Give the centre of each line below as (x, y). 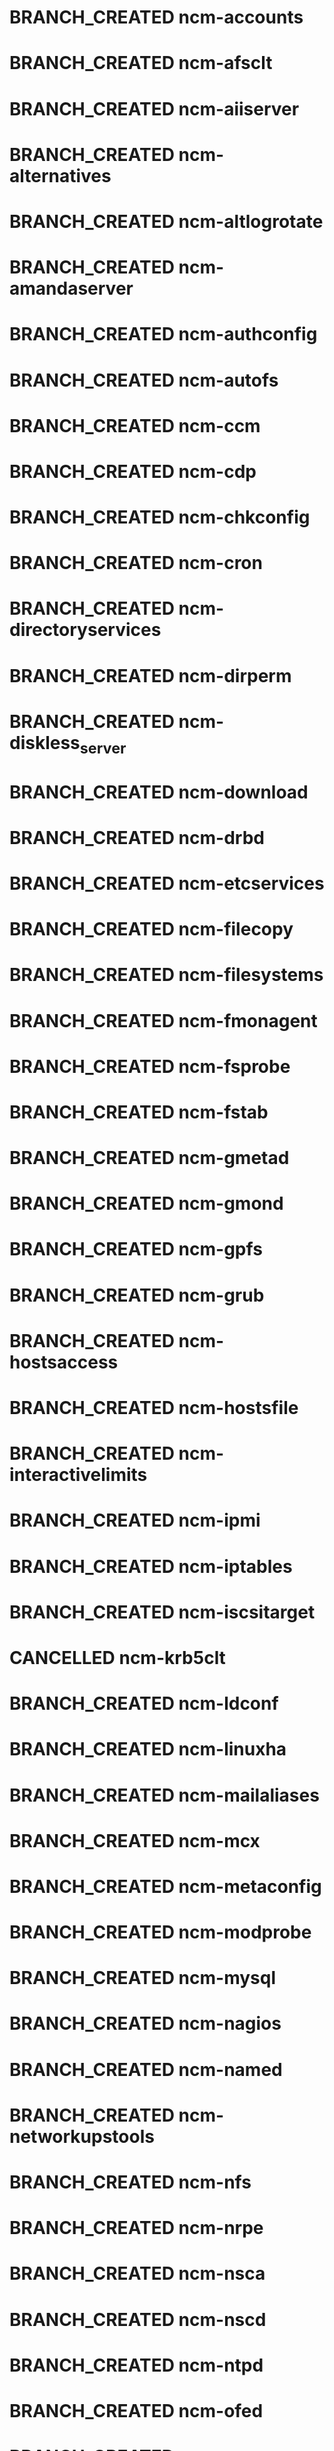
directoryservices (85, 630)
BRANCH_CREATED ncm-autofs (144, 380)
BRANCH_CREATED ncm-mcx (135, 1840)
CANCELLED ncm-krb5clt (117, 1657)
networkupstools (82, 2136)
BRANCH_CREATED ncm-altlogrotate (166, 221)
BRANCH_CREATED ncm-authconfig (163, 334)
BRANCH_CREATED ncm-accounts (156, 17)
